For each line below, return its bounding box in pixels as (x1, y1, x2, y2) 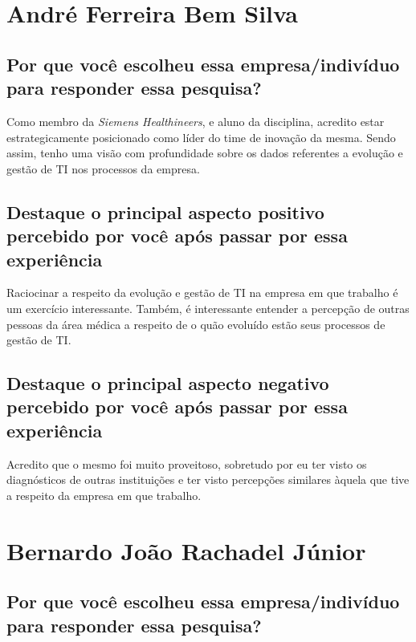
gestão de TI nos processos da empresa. (6, 160, 200, 177)
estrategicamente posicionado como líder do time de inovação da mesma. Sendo (6, 128, 396, 145)
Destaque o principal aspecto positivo (6, 199, 324, 224)
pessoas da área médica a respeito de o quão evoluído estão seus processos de (6, 315, 385, 332)
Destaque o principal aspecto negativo (6, 371, 329, 396)
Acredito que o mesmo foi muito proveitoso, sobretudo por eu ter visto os (6, 455, 367, 472)
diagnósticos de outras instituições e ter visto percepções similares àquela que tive (6, 471, 410, 488)
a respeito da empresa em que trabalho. (6, 486, 202, 503)
